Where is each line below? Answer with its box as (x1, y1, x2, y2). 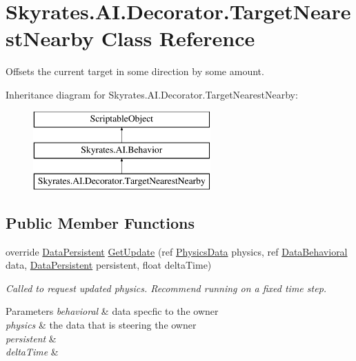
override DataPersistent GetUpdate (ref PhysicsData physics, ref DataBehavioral (6, 244, 348, 258)
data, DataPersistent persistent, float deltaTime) (6, 258, 212, 272)
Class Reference (101, 24, 255, 52)
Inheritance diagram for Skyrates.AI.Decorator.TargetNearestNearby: (6, 87, 298, 101)
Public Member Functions (6, 212, 195, 233)
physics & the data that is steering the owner (6, 318, 197, 332)
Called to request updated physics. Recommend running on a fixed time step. (6, 280, 327, 295)
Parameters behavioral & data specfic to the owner (6, 304, 219, 318)
